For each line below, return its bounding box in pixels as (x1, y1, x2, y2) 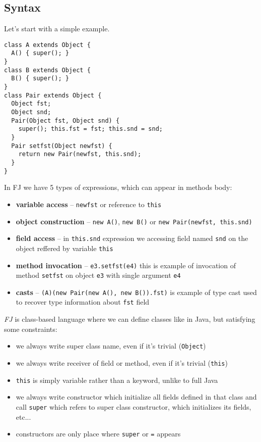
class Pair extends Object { (4, 91, 102, 99)
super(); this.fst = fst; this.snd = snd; (18, 125, 163, 133)
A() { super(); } (11, 50, 69, 57)
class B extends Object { (4, 66, 91, 74)
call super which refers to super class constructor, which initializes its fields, (16, 401, 251, 412)
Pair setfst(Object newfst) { (11, 142, 112, 150)
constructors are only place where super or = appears (16, 428, 181, 439)
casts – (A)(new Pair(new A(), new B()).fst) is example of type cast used (16, 286, 257, 297)
